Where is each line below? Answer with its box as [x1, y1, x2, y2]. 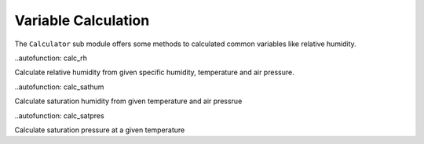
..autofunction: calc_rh [14, 53, 88, 63]
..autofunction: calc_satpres [14, 110, 105, 121]
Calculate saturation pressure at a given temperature [14, 125, 185, 135]
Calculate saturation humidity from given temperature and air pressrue [14, 96, 243, 106]
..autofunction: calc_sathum [14, 82, 104, 92]
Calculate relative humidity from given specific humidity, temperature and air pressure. [14, 67, 294, 77]
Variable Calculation [14, 12, 150, 29]
